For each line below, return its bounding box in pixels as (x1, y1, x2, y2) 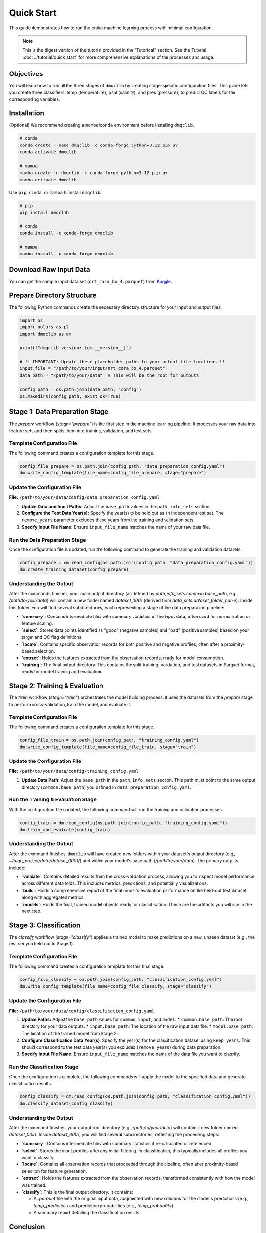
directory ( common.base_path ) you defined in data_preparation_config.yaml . (21, 784, 192, 790)
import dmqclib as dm (19, 331, 72, 337)
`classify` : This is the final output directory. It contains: (21, 1189, 133, 1195)
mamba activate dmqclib (19, 177, 77, 182)
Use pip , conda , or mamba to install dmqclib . (9, 189, 102, 195)
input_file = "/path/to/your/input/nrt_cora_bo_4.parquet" (19, 365, 165, 371)
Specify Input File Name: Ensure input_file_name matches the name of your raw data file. (21, 524, 210, 530)
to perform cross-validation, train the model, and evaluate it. (9, 701, 132, 707)
